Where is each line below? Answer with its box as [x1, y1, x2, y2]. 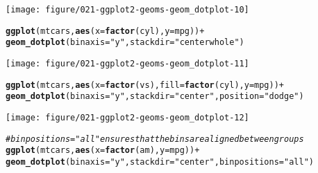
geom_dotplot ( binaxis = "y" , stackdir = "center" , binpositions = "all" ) [6, 156, 314, 167]
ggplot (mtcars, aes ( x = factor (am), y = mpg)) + [6, 145, 200, 156]
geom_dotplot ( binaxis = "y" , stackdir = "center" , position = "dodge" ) [6, 91, 304, 102]
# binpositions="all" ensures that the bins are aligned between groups [6, 134, 304, 144]
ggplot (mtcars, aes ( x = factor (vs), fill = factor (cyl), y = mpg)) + [6, 80, 285, 90]
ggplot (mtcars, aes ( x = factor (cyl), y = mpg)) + [6, 26, 205, 36]
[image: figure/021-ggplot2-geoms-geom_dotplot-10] [6, 5, 249, 15]
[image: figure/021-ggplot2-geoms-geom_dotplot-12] [6, 112, 249, 122]
